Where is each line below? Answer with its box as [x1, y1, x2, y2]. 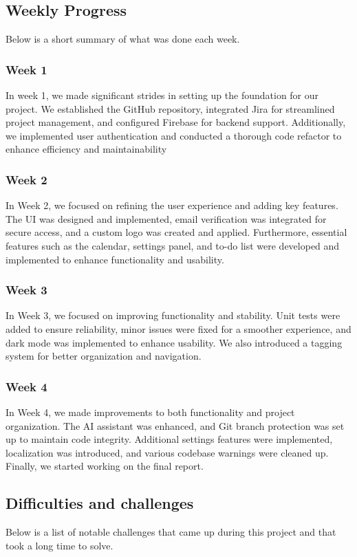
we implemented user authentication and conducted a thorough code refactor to [6, 128, 342, 142]
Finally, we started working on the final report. [6, 459, 204, 473]
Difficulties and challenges [6, 492, 194, 514]
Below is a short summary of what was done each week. [6, 32, 240, 46]
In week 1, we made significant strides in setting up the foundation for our [6, 88, 319, 102]
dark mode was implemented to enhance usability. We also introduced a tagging [6, 335, 343, 349]
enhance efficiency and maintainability [6, 142, 167, 156]
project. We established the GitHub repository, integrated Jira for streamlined [6, 101, 335, 116]
